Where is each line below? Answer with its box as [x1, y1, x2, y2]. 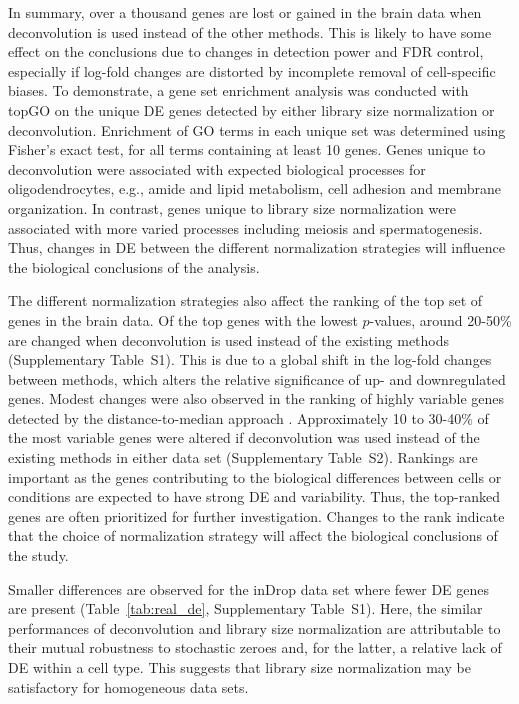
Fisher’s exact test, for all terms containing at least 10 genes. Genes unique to [8, 139, 486, 160]
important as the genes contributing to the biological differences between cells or [8, 466, 502, 487]
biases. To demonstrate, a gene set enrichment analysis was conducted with [8, 80, 469, 101]
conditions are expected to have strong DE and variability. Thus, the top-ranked [8, 486, 500, 507]
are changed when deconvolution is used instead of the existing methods [8, 329, 450, 350]
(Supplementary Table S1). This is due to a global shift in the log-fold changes [8, 349, 492, 370]
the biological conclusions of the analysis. [8, 256, 260, 277]
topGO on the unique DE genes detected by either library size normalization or [8, 99, 495, 120]
